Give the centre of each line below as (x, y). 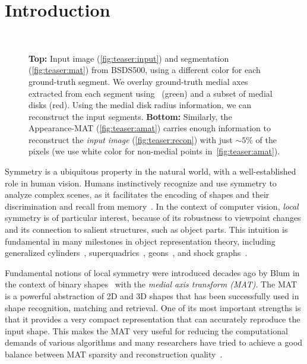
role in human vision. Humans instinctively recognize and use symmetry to (141, 183)
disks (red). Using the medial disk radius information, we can (140, 105)
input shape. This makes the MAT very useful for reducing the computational (146, 330)
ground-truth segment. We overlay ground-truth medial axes (138, 81)
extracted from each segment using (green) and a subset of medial (151, 93)
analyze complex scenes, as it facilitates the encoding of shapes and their (137, 194)
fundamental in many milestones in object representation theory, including (140, 241)
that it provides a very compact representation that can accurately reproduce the (153, 319)
